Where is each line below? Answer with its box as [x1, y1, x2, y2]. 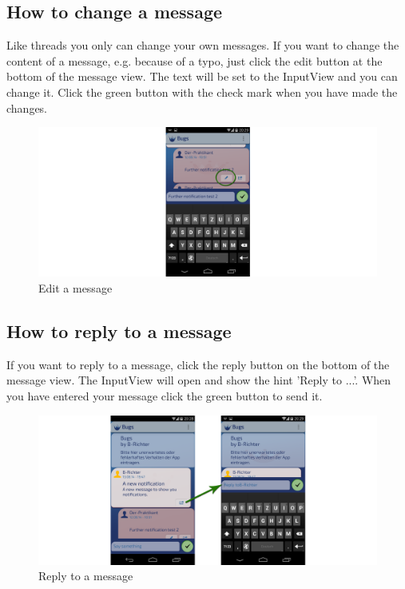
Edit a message [38, 279, 113, 296]
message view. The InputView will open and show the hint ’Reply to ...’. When [6, 372, 391, 388]
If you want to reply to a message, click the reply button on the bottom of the [6, 356, 390, 372]
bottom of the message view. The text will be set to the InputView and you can [6, 68, 398, 85]
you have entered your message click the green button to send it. [6, 387, 323, 404]
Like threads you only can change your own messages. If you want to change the [6, 37, 399, 54]
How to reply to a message [6, 318, 232, 343]
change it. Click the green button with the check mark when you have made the [6, 83, 398, 100]
